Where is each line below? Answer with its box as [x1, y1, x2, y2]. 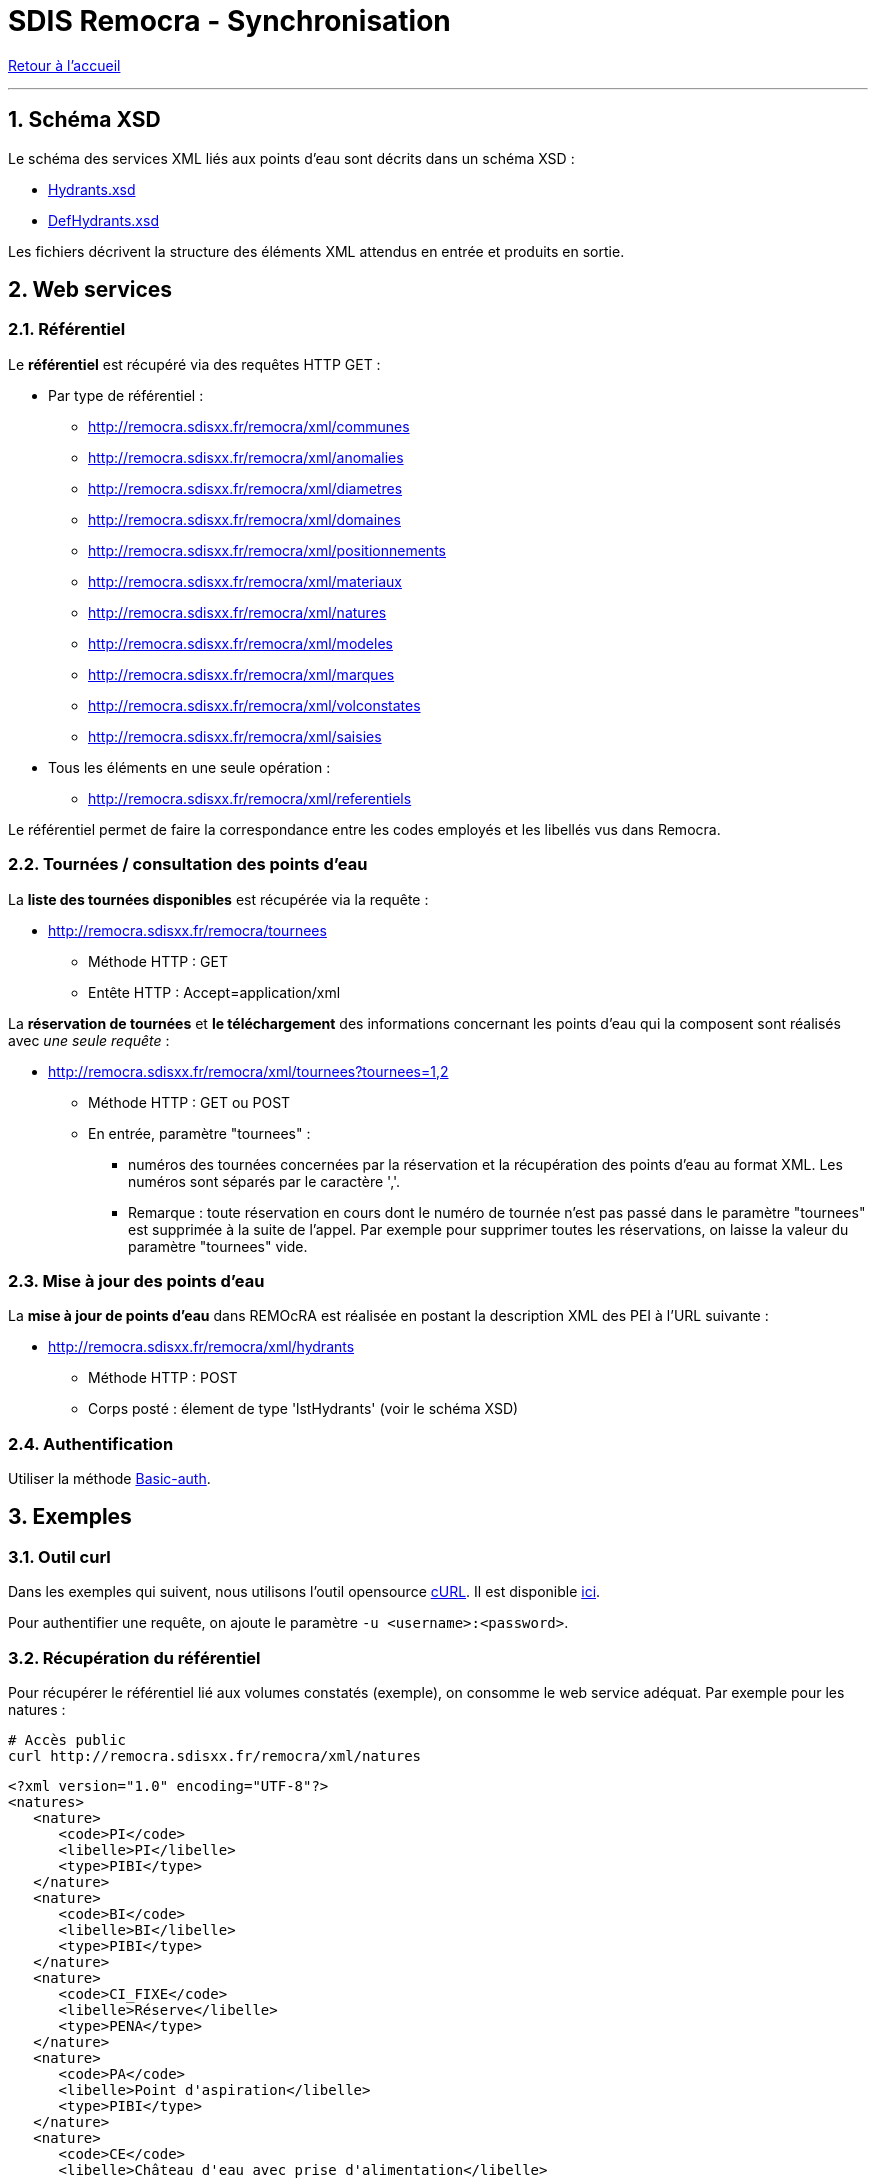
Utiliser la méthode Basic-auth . [8, 1470, 211, 1488]
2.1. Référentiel [8, 319, 126, 340]
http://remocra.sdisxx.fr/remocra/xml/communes [88, 417, 410, 435]
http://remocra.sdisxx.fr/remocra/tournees [48, 921, 327, 939]
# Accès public [8, 1732, 127, 1749]
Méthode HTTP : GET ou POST [88, 1093, 291, 1111]
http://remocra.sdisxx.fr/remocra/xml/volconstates [88, 696, 421, 714]
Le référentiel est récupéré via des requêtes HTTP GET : [8, 355, 381, 373]
